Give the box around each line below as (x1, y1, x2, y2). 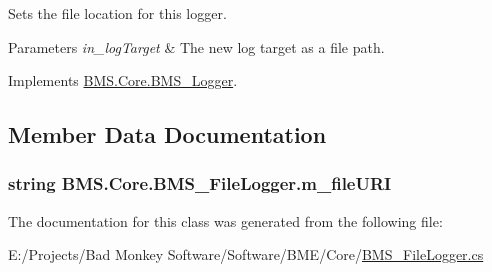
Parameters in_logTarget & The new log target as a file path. (8, 36, 385, 57)
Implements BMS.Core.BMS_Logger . (8, 70, 238, 91)
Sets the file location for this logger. (8, 3, 227, 23)
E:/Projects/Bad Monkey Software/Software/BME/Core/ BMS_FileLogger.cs (8, 244, 484, 265)
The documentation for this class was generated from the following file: (8, 210, 443, 231)
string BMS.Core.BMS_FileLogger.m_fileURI (8, 171, 392, 196)
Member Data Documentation (8, 119, 327, 150)
